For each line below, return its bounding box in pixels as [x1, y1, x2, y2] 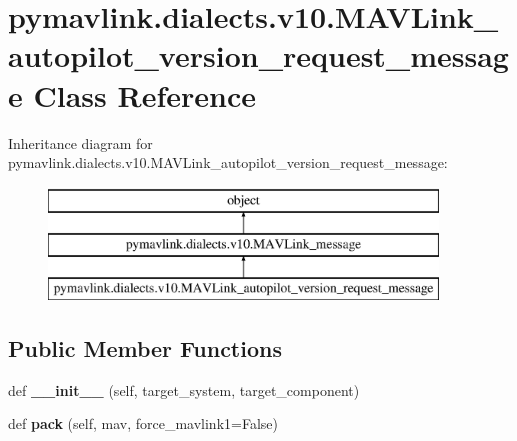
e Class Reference [8, 74, 256, 115]
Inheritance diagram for [8, 132, 153, 153]
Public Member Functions [8, 333, 282, 364]
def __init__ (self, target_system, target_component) [8, 379, 360, 400]
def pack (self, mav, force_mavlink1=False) [8, 413, 278, 434]
